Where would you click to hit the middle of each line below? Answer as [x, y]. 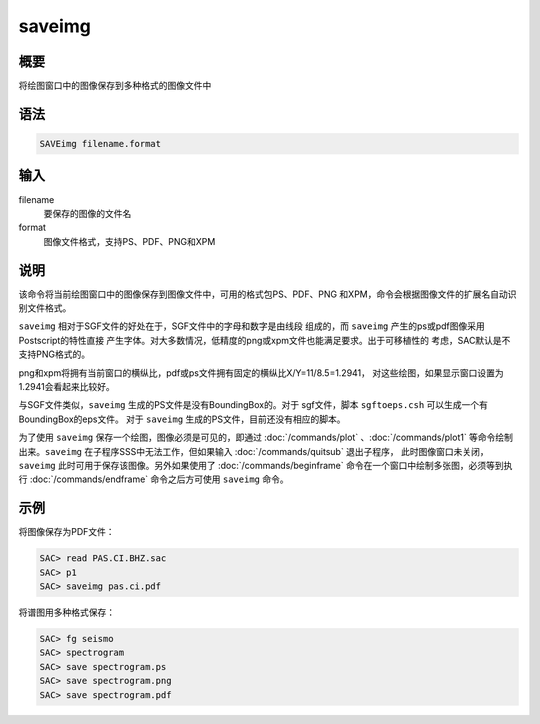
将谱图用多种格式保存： [66, 612]
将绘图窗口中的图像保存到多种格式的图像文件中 [115, 86]
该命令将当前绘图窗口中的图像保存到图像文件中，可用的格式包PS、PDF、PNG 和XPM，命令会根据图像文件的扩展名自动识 [267, 294]
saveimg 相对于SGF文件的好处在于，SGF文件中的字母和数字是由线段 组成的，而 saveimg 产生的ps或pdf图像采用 [251, 326]
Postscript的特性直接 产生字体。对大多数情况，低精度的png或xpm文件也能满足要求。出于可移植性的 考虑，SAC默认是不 [264, 340]
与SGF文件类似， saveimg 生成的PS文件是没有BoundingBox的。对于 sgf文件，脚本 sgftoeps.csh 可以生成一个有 [253, 405]
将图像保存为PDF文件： [66, 532]
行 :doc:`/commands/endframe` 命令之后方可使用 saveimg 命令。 [153, 479]
